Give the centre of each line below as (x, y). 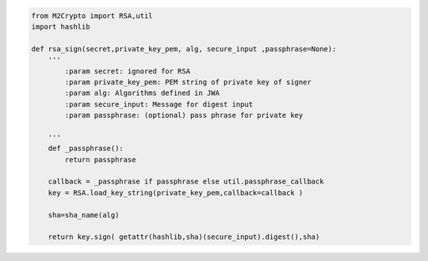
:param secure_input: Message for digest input (159, 104)
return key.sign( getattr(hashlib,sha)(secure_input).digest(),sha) (184, 237)
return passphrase (100, 159)
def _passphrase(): (86, 149)
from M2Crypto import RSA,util (92, 15)
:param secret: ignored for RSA (127, 71)
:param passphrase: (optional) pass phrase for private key (184, 115)
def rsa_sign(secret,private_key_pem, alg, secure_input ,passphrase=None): (184, 49)
